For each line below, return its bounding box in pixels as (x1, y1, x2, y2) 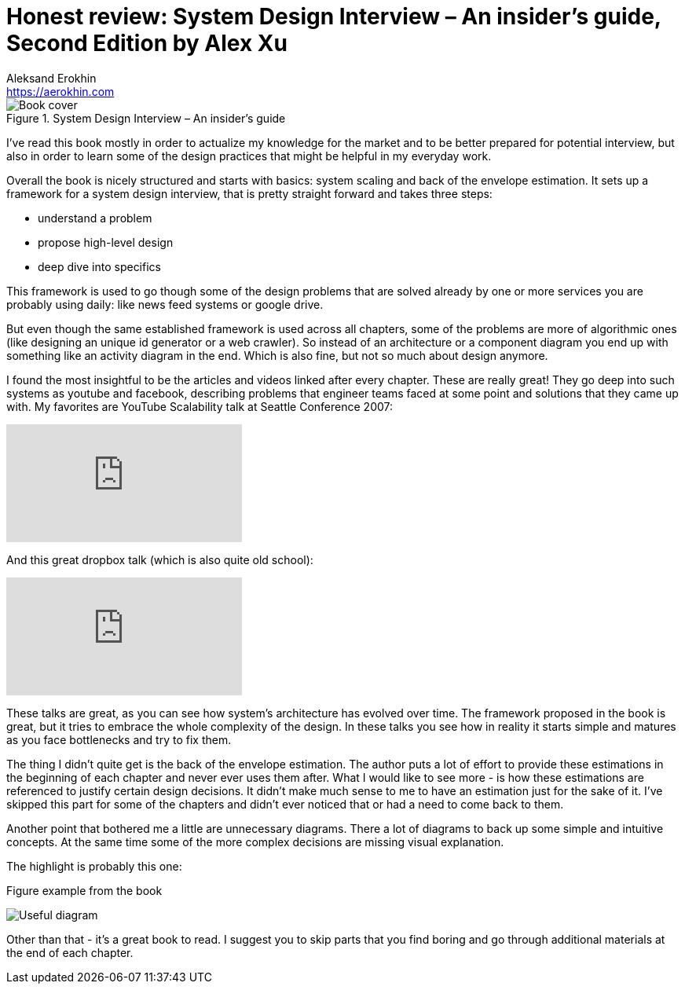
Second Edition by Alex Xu (6, 30, 288, 57)
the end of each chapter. (6, 945, 134, 959)
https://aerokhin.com (6, 84, 115, 98)
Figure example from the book (6, 883, 163, 897)
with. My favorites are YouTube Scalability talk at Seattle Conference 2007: (6, 399, 394, 413)
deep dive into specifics (38, 259, 161, 273)
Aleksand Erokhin (6, 71, 97, 85)
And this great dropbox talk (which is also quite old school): (6, 552, 313, 566)
